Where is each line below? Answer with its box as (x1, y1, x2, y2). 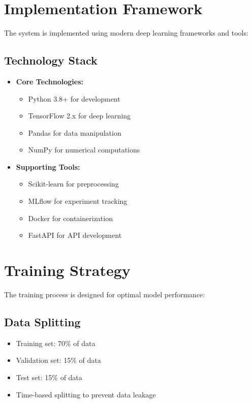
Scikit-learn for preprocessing (28, 178, 119, 189)
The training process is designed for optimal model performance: (4, 289, 205, 299)
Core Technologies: (16, 76, 83, 86)
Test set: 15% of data (16, 371, 82, 382)
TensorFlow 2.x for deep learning (28, 110, 131, 121)
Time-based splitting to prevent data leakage (16, 389, 156, 399)
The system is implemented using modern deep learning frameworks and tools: (4, 27, 248, 38)
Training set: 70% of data (16, 337, 96, 348)
